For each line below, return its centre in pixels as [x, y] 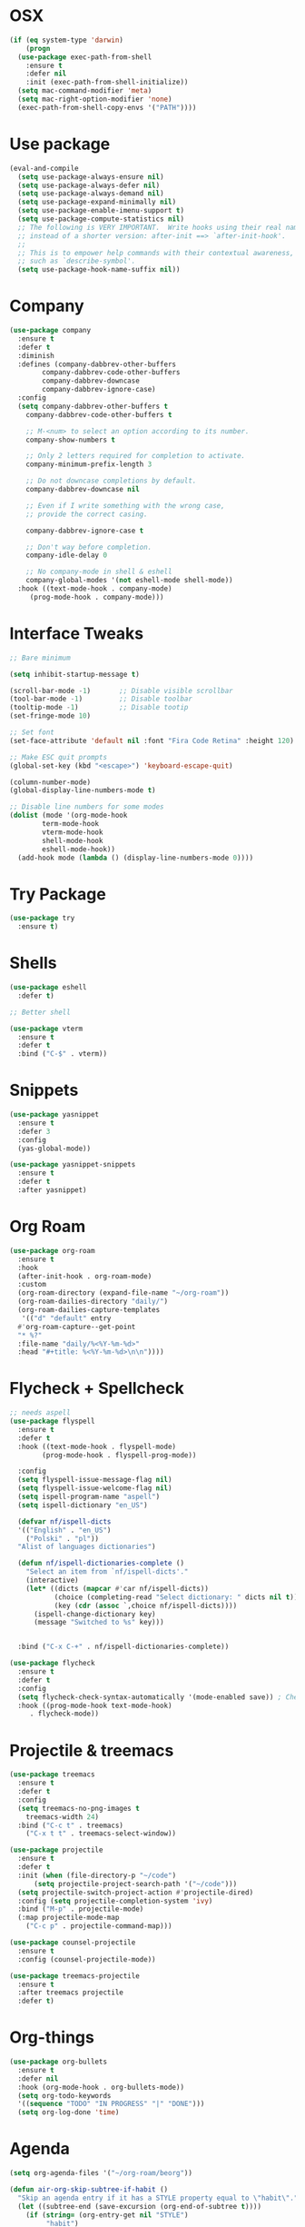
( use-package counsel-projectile [73, 1943]
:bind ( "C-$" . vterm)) [62, 1054]
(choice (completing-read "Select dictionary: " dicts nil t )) [176, 1597]
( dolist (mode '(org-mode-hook [69, 815]
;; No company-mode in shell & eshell [99, 572]
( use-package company [50, 331]
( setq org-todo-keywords [64, 2095]
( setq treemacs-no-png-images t [79, 1808]
